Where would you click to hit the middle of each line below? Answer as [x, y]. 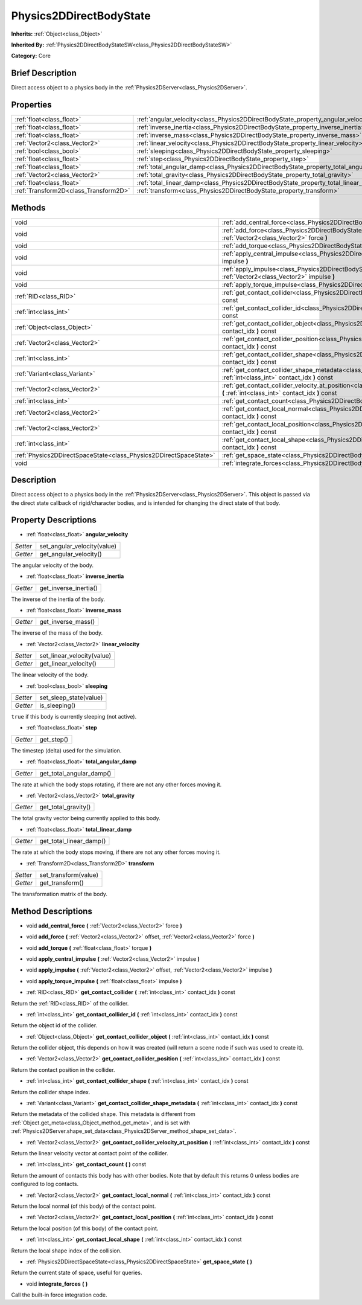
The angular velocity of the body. [52, 565]
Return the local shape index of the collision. [66, 1251]
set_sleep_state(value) [71, 697]
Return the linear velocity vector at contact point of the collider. [90, 1153]
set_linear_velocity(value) [75, 656]
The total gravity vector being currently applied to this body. [86, 818]
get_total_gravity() [65, 807]
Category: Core [31, 56]
